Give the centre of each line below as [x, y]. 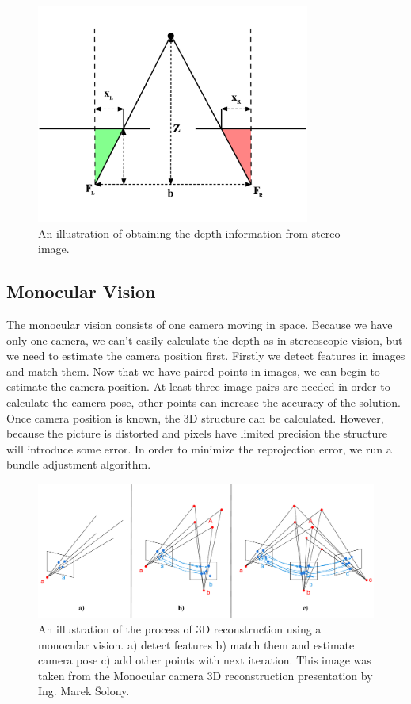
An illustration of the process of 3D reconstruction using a [180, 628]
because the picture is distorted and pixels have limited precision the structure [197, 433]
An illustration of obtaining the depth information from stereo [189, 233]
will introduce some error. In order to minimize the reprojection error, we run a [199, 448]
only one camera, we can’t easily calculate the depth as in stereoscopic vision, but [205, 340]
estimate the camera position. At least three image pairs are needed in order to [198, 386]
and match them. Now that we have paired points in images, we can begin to [193, 371]
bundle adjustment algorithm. [79, 464]
